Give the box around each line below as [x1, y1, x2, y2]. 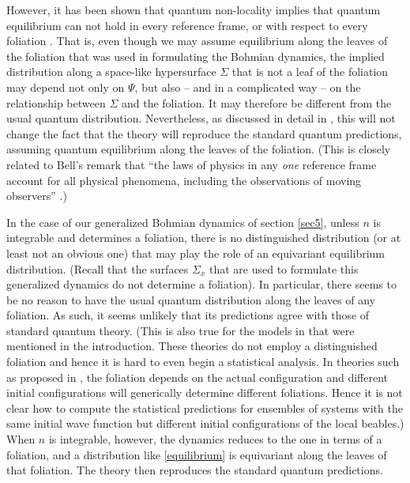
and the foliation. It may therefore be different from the [121, 94, 392, 111]
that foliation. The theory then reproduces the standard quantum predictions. [6, 462, 383, 478]
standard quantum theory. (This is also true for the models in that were [6, 322, 355, 338]
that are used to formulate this [209, 260, 359, 277]
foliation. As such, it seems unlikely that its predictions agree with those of [6, 307, 370, 323]
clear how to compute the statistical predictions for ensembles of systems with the [6, 399, 403, 416]
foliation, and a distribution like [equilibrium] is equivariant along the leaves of [6, 446, 387, 462]
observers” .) [6, 187, 67, 204]
